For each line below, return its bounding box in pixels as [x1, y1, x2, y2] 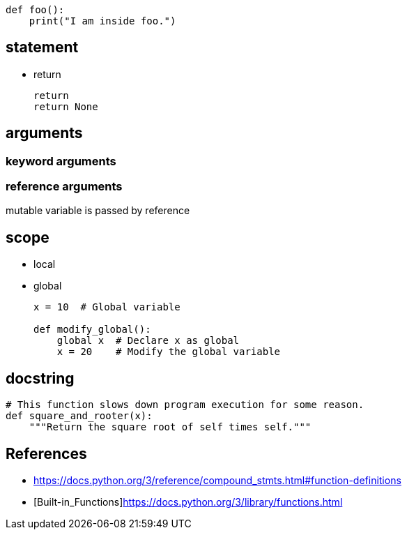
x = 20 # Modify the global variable [56, 346, 281, 358]
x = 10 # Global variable [33, 301, 181, 313]
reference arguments [6, 179, 123, 194]
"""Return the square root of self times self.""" [29, 421, 312, 433]
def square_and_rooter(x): [6, 410, 153, 422]
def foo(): [6, 4, 65, 15]
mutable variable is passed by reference [6, 204, 190, 217]
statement [6, 38, 79, 56]
